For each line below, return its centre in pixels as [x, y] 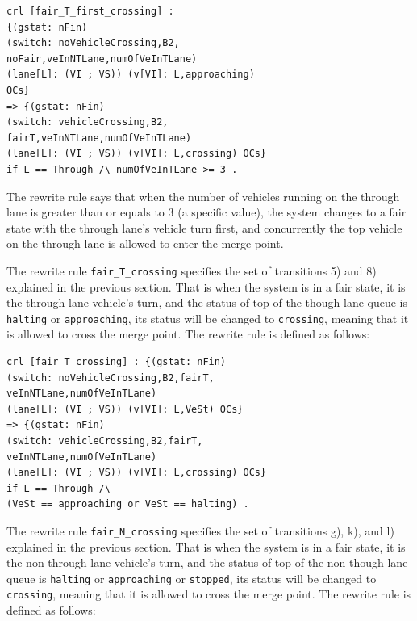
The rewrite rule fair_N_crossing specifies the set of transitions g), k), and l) [200, 530]
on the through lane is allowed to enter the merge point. [145, 243]
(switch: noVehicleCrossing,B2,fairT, [111, 378]
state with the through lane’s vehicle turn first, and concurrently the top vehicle [204, 227]
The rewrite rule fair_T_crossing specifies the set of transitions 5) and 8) [192, 270]
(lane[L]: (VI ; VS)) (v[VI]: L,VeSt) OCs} [125, 409]
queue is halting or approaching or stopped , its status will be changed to [192, 578]
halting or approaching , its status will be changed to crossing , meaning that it [208, 318]
